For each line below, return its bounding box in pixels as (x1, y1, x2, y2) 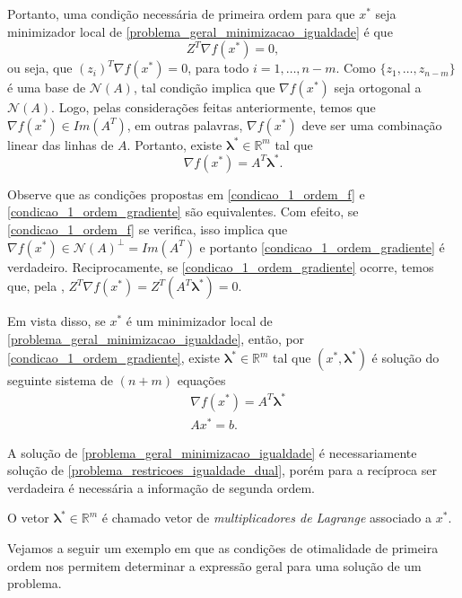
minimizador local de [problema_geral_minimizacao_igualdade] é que (7, 22, 393, 40)
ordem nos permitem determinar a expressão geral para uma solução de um (7, 556, 422, 575)
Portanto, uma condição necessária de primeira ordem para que (7, 4, 355, 22)
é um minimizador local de (126, 312, 273, 330)
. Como (336, 58, 376, 77)
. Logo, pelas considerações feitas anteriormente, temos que (51, 98, 376, 117)
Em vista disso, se (7, 312, 106, 330)
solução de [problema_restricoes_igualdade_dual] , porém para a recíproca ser (7, 461, 437, 479)
